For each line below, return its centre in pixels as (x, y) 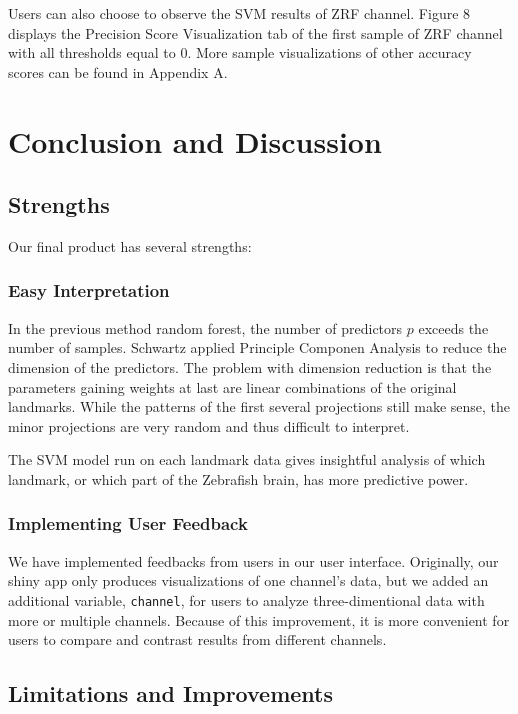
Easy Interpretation (89, 290)
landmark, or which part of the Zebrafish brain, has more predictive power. (238, 478)
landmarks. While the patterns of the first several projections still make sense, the (259, 406)
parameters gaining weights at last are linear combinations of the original (232, 386)
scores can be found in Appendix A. (118, 71)
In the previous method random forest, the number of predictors (205, 327)
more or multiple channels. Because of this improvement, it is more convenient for (259, 619)
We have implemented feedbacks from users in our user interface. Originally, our (253, 560)
